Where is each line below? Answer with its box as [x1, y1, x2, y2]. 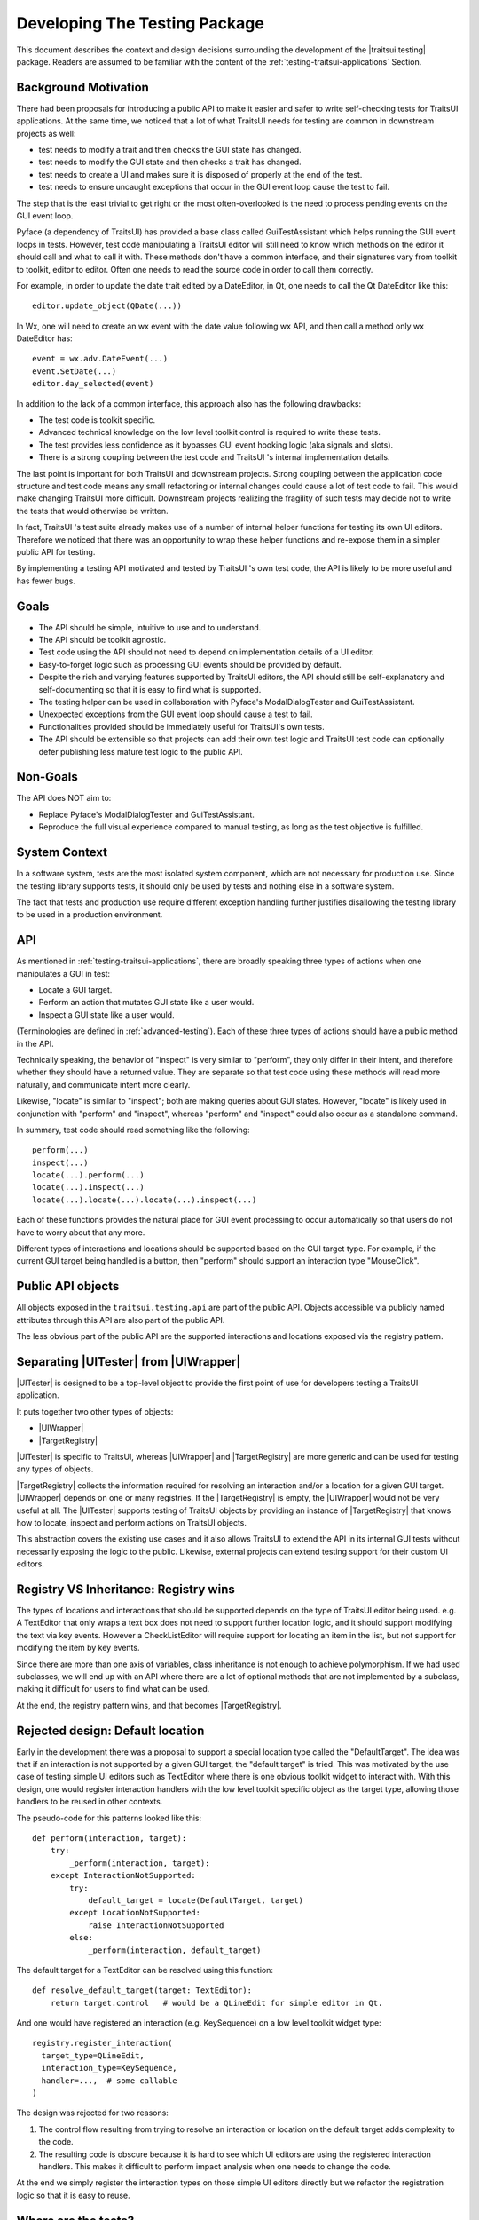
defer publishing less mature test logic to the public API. [38, 746, 243, 757]
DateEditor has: [16, 333, 73, 344]
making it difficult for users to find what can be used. [16, 1684, 210, 1694]
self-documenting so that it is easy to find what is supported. [38, 684, 262, 694]
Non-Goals [16, 769, 79, 785]
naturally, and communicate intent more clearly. [16, 1079, 191, 1090]
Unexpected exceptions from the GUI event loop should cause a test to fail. [38, 709, 314, 719]
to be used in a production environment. [16, 909, 163, 920]
